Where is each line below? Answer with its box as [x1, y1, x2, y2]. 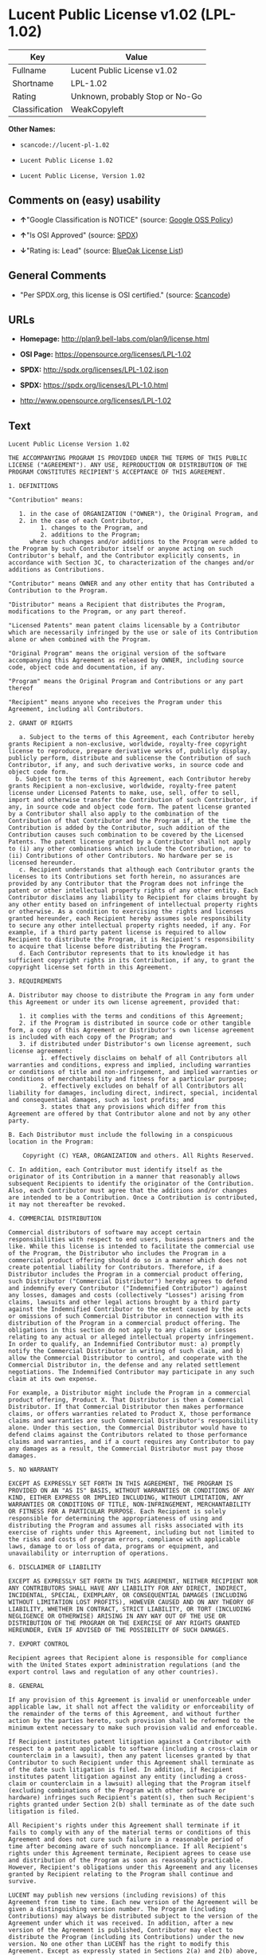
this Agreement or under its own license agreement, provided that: [8, 998, 241, 1006]
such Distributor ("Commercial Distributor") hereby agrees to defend [8, 1277, 248, 1285]
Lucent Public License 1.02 [19, 156, 113, 164]
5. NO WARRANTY [8, 1465, 59, 1474]
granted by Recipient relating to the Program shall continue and [8, 1870, 233, 1878]
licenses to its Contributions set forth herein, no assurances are [8, 873, 241, 881]
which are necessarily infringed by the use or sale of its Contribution [8, 628, 259, 637]
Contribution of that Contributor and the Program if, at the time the [8, 817, 251, 825]
